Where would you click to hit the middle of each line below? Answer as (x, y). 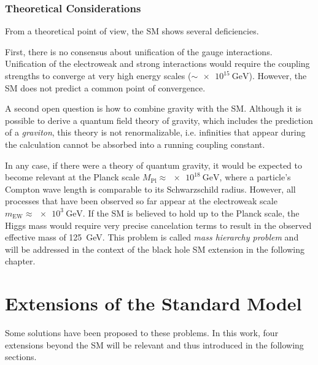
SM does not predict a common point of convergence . (105, 87)
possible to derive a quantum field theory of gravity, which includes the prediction (159, 120)
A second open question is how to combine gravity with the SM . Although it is (153, 108)
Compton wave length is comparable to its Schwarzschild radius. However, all (150, 189)
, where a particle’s (255, 177)
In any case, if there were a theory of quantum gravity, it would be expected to (153, 165)
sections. (21, 357)
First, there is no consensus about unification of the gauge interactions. (139, 51)
